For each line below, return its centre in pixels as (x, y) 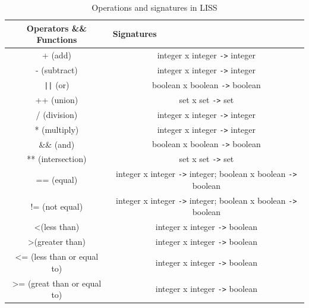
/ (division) (57, 114)
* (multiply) (57, 129)
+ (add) (56, 55)
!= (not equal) (57, 206)
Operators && (56, 28)
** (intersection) (57, 159)
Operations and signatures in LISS (154, 7)
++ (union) (57, 99)
